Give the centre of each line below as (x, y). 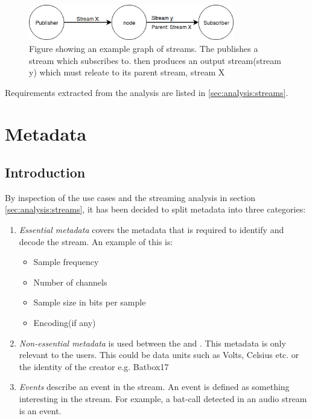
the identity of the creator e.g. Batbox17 (94, 366)
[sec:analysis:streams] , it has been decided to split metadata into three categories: (155, 209)
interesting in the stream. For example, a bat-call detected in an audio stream (163, 398)
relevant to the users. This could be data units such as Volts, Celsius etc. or (159, 355)
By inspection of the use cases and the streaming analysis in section (130, 197)
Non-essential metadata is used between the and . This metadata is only (152, 343)
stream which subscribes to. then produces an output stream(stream (155, 60)
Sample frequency (66, 262)
